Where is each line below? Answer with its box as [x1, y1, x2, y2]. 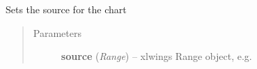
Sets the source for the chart [6, 2, 127, 16]
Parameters [33, 25, 81, 40]
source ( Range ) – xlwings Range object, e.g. [61, 49, 252, 63]
